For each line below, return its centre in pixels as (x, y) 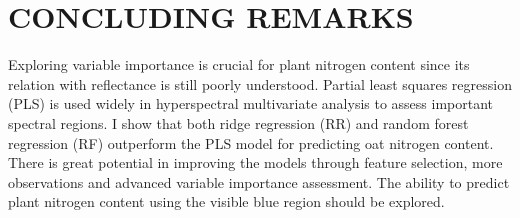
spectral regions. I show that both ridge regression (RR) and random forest (238, 122)
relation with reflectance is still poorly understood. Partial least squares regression (260, 83)
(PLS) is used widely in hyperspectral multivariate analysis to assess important (251, 103)
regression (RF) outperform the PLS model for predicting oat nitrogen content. (251, 142)
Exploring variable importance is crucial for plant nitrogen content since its (239, 64)
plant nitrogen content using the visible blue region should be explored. (226, 201)
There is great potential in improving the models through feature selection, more (255, 162)
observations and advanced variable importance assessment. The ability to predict (259, 181)
